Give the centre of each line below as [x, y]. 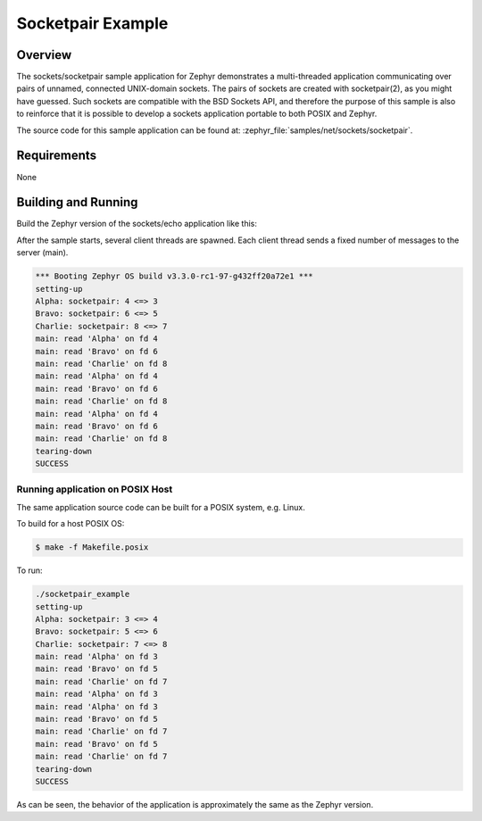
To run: [30, 570]
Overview [44, 55]
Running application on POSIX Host [95, 489]
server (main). [42, 253]
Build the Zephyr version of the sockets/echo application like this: [137, 224]
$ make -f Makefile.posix [92, 547]
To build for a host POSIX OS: [71, 524]
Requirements [57, 156]
